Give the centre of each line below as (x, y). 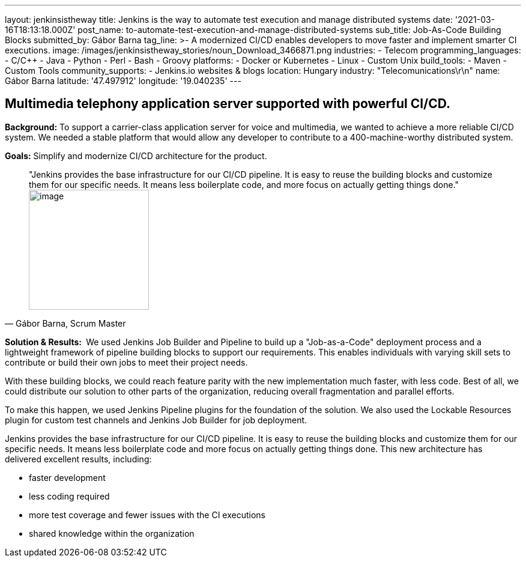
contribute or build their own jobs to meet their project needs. (126, 362)
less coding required (69, 496)
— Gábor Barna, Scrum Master (65, 323)
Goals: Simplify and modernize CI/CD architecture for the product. (136, 156)
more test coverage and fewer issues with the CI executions (147, 515)
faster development (67, 477)
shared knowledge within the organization (112, 533)
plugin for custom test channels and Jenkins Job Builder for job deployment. (156, 420)
